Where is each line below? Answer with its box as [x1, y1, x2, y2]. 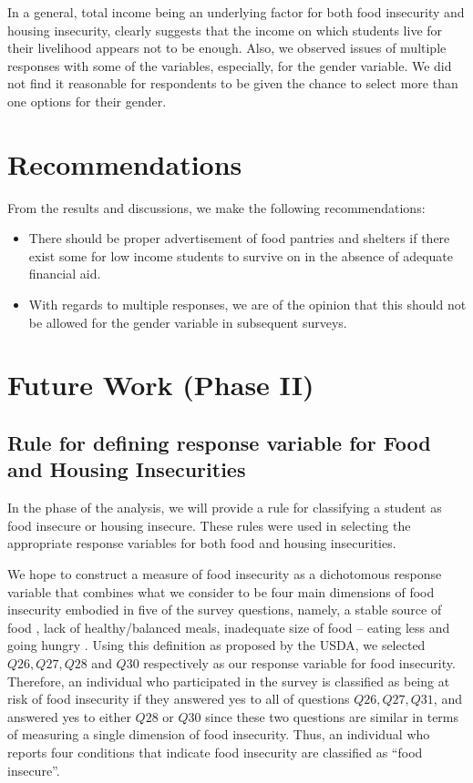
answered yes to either [7, 707, 131, 726]
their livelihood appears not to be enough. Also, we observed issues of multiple [7, 38, 447, 57]
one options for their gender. [7, 91, 167, 110]
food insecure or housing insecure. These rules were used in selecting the [7, 515, 411, 534]
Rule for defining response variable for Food [7, 429, 431, 457]
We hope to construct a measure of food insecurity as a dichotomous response [7, 564, 442, 583]
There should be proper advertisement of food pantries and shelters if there [28, 229, 450, 248]
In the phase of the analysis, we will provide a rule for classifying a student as [7, 498, 442, 517]
